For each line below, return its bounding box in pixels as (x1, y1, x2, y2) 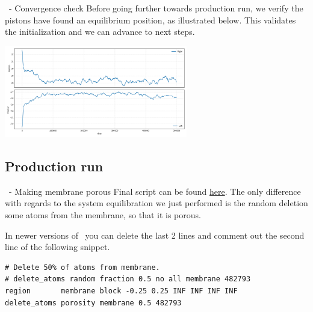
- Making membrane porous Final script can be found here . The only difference (8, 185, 301, 197)
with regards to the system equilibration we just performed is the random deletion (5, 197, 308, 209)
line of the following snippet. (5, 240, 110, 253)
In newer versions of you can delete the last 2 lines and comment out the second (5, 228, 305, 241)
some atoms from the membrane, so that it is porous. (5, 208, 201, 221)
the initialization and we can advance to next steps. (5, 25, 195, 38)
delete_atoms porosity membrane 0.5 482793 (5, 298, 182, 307)
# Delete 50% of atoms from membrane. (5, 263, 160, 272)
